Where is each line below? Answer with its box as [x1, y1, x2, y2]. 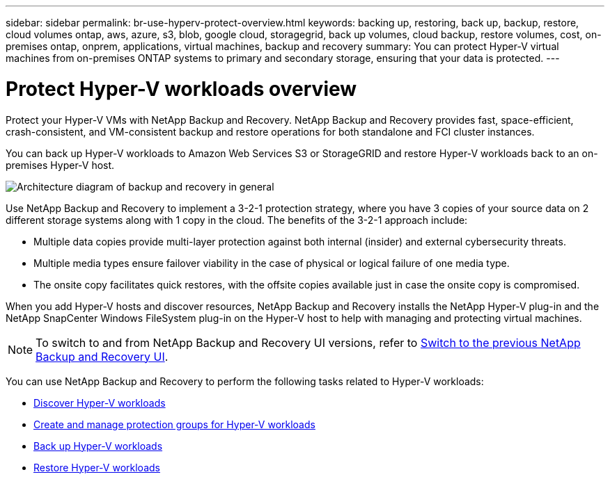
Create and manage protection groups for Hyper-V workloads [33, 418, 315, 430]
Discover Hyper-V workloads [33, 396, 166, 409]
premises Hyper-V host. [6, 159, 115, 171]
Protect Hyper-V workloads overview [6, 76, 357, 101]
